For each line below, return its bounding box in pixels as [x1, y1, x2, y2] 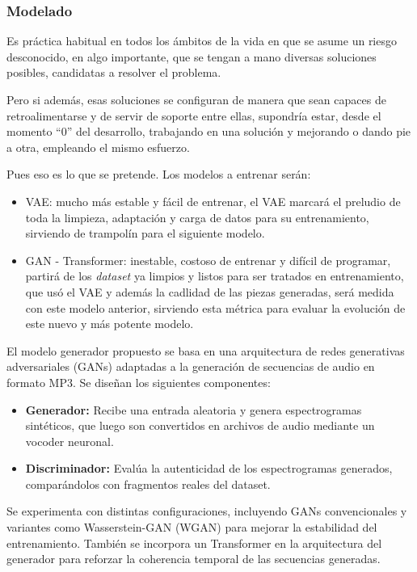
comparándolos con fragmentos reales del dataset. [25, 475, 271, 492]
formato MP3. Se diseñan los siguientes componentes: [6, 373, 271, 390]
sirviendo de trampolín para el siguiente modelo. [25, 225, 265, 242]
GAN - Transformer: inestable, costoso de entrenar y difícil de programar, [25, 251, 391, 268]
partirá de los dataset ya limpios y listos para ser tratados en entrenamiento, [25, 267, 404, 284]
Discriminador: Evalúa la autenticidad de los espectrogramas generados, [25, 460, 393, 477]
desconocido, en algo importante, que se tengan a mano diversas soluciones [6, 48, 377, 65]
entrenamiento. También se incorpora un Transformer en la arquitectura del [6, 534, 382, 551]
